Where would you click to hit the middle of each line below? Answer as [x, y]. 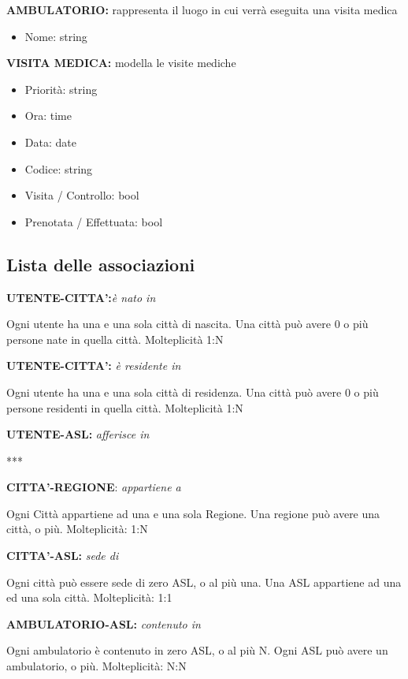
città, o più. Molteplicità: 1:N [77, 529]
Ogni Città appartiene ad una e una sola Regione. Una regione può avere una [193, 513]
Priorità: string [61, 89]
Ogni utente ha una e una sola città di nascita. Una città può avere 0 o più [187, 324]
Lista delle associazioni [101, 264]
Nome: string [56, 36]
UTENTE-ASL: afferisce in [78, 434]
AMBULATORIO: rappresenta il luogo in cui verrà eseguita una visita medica [202, 9]
